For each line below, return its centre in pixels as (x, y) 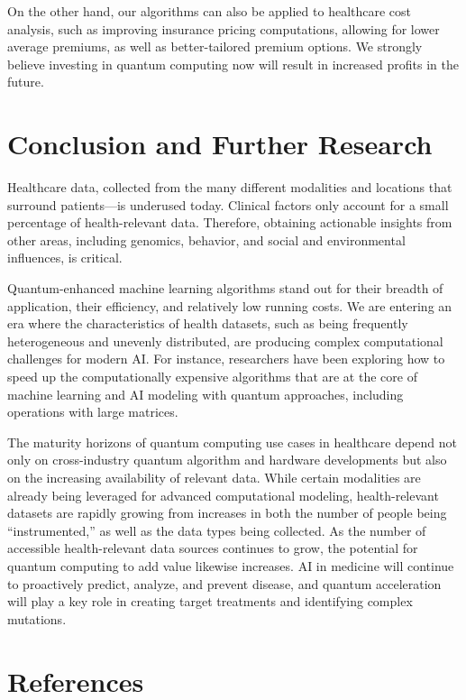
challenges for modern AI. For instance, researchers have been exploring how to (226, 359)
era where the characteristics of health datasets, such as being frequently (208, 323)
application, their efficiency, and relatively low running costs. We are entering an (230, 305)
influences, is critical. (65, 258)
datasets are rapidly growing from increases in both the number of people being (227, 513)
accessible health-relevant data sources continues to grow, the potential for (213, 548)
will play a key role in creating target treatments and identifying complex (210, 601)
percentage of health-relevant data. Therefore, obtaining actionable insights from (230, 222)
